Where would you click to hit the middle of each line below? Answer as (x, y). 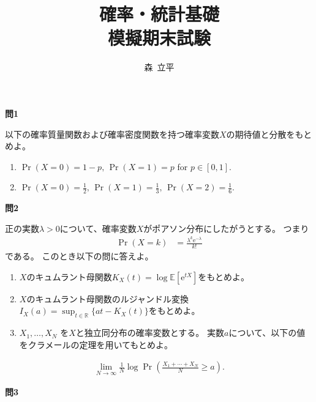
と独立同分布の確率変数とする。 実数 (150, 333)
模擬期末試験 (159, 38)
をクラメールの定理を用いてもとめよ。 (96, 344)
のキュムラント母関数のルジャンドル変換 (107, 298)
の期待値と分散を (261, 134)
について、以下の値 (267, 333)
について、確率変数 (98, 228)
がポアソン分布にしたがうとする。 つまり (226, 228)
